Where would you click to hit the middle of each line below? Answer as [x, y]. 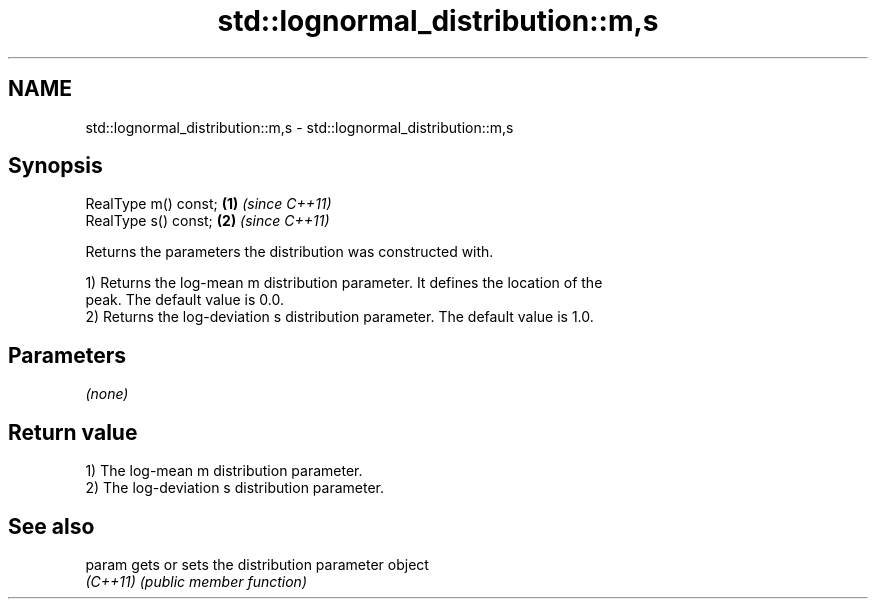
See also [51, 526]
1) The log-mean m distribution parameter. [224, 471]
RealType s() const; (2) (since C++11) [207, 221]
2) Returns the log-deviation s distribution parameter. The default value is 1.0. [339, 317]
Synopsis [55, 166]
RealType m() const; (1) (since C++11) [208, 204]
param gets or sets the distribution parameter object [257, 564]
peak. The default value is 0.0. [184, 300]
